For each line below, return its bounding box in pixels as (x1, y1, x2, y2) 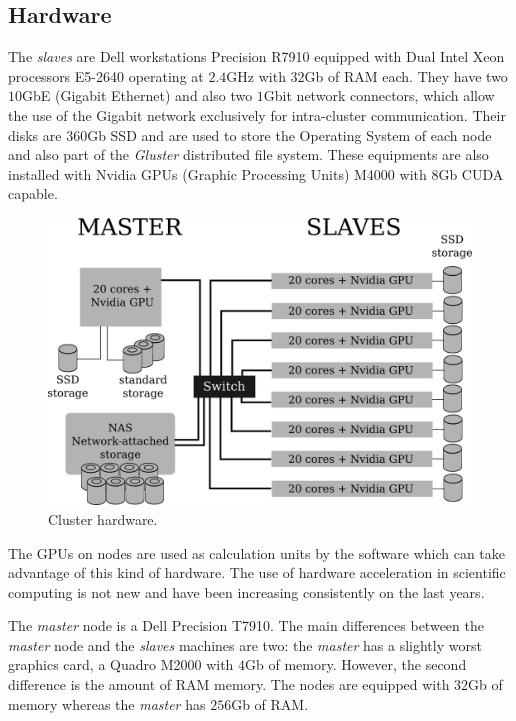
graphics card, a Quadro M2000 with (8, 654, 234, 675)
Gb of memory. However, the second (245, 654, 467, 675)
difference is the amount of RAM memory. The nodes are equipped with (8, 674, 450, 695)
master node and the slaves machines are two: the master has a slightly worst (8, 634, 482, 655)
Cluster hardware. (48, 508, 158, 529)
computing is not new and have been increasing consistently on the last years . (8, 581, 485, 602)
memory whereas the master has (8, 693, 206, 714)
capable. (8, 183, 58, 204)
